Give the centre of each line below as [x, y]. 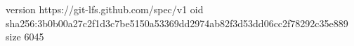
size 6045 [25, 37]
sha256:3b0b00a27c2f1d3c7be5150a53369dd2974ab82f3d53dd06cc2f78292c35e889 [177, 23]
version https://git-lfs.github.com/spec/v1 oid [105, 9]
